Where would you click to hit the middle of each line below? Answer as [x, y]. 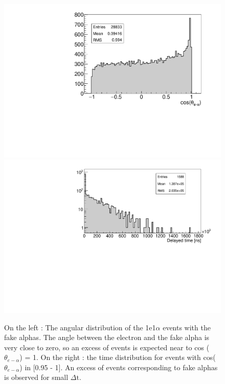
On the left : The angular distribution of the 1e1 [80, 327]
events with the [187, 327]
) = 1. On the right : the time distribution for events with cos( [118, 357]
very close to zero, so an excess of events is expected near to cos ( [107, 347]
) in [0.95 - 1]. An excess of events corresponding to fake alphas [119, 367]
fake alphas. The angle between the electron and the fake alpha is [107, 337]
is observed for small [36, 377]
